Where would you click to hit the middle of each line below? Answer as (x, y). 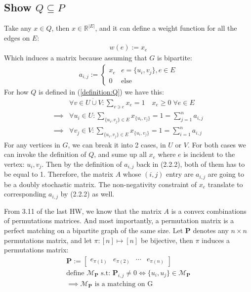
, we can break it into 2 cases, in (117, 144)
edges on (17, 37)
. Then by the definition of (82, 164)
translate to (225, 184)
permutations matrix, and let (48, 240)
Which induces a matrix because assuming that (76, 58)
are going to (226, 174)
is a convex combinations (209, 211)
